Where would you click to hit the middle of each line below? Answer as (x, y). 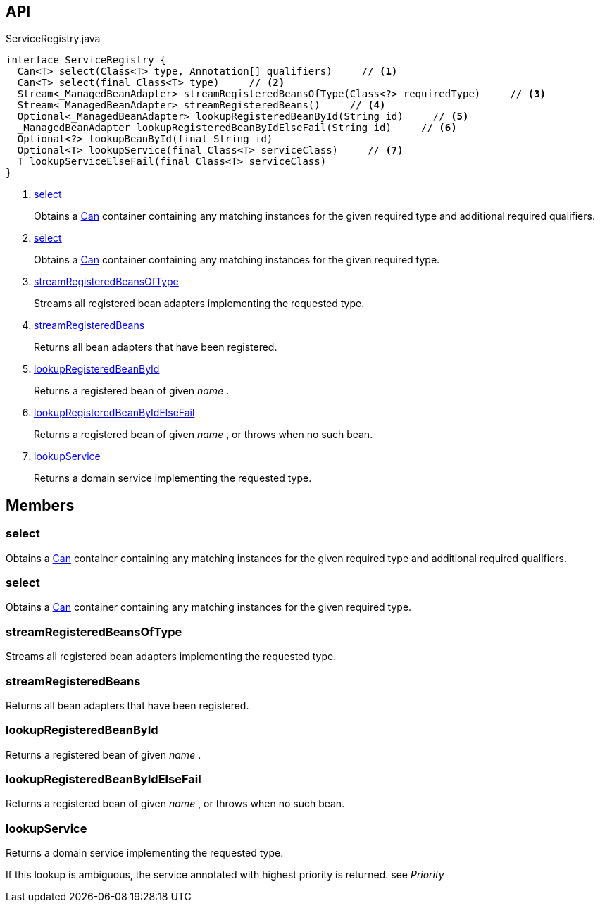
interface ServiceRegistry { (86, 60)
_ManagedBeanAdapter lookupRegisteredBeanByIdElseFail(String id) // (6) (237, 128)
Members (40, 505)
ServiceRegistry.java (53, 39)
